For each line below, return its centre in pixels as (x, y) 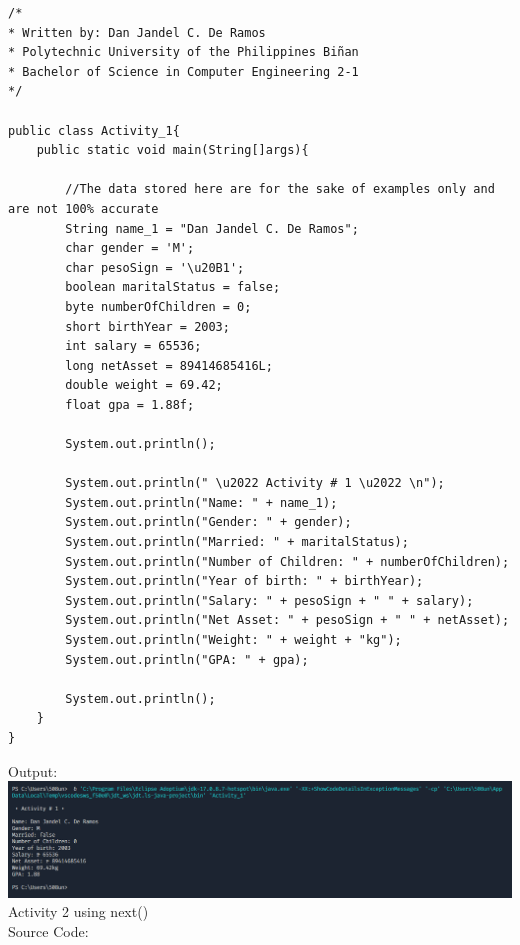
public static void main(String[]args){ (172, 150)
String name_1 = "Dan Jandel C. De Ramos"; (212, 228)
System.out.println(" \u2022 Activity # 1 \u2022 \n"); (255, 483)
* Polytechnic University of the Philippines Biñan (183, 52)
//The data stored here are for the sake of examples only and (280, 189)
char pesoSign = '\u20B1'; (155, 267)
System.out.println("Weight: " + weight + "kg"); (233, 640)
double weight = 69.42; (144, 385)
